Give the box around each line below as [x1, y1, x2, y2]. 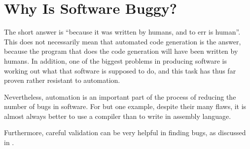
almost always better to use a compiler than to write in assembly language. [4, 111, 231, 121]
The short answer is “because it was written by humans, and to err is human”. [4, 27, 241, 37]
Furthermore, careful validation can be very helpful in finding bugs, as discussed [4, 127, 246, 138]
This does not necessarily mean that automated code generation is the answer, [4, 36, 241, 46]
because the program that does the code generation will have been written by [4, 46, 238, 56]
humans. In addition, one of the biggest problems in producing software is [4, 55, 227, 66]
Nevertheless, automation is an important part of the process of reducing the [4, 91, 236, 102]
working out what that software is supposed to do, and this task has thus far [4, 65, 236, 75]
